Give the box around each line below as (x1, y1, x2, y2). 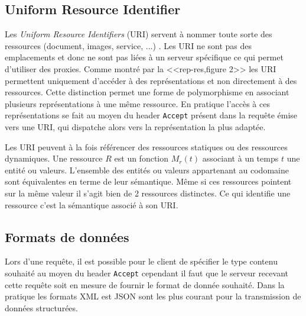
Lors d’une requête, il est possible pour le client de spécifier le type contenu (5, 255, 278, 267)
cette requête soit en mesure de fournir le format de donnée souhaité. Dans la (5, 278, 285, 291)
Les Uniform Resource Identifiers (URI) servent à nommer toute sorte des (5, 28, 272, 40)
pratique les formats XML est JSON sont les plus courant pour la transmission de (5, 290, 301, 302)
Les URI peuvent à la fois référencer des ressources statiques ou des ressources (5, 140, 288, 153)
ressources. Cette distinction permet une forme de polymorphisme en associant (5, 86, 289, 98)
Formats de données (5, 227, 129, 246)
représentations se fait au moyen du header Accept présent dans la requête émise (5, 109, 298, 121)
